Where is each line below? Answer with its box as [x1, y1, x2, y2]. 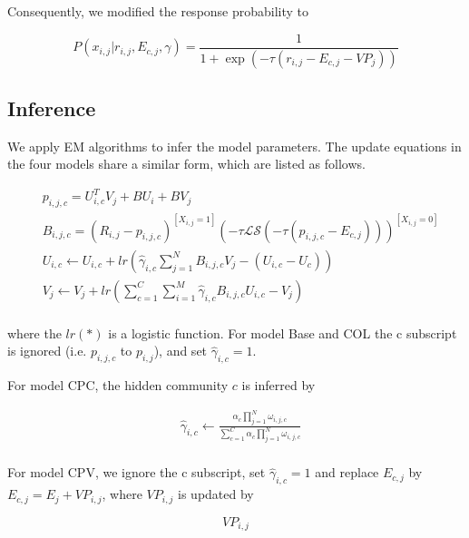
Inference [7, 93, 96, 122]
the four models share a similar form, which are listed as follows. [7, 154, 366, 173]
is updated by [178, 484, 254, 504]
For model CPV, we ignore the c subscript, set [7, 463, 266, 482]
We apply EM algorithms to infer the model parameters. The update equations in [7, 136, 462, 155]
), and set [153, 341, 208, 360]
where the [7, 323, 62, 342]
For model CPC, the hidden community [7, 376, 229, 395]
